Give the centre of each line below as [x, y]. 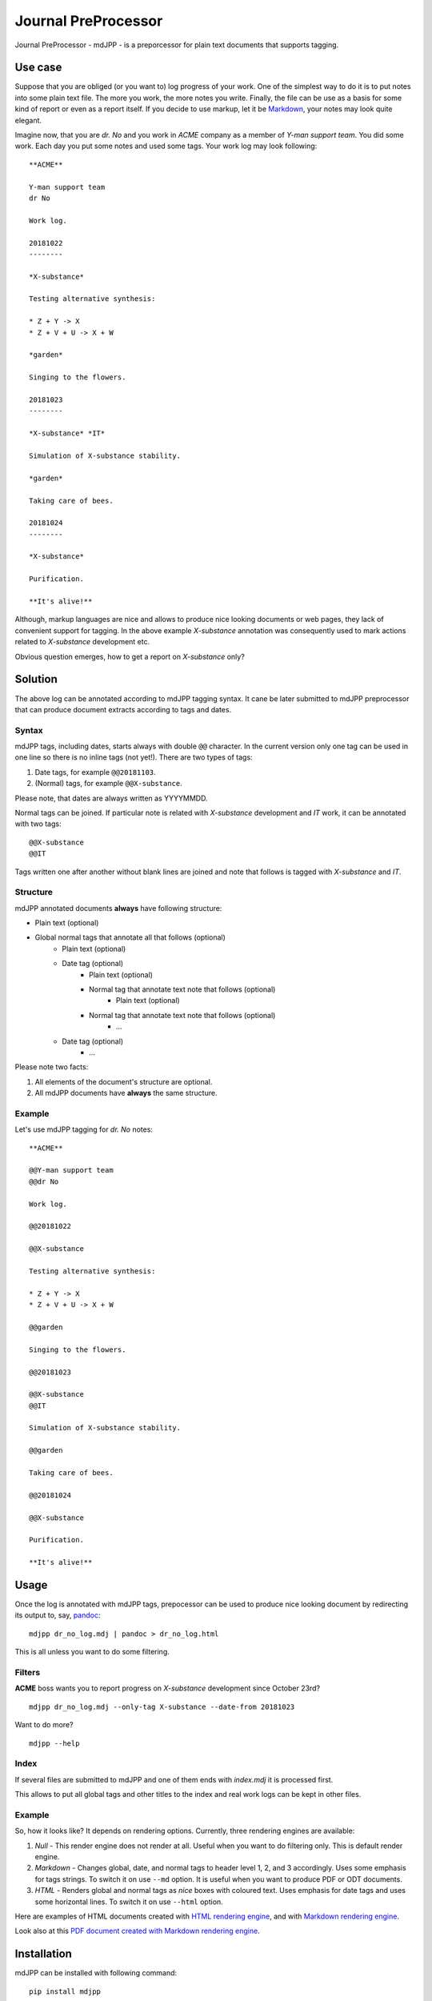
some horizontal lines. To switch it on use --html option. [129, 1902]
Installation [43, 1954]
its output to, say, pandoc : [58, 1615]
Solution [36, 679]
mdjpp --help [54, 1743]
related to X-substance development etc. [82, 642]
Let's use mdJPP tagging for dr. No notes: [84, 1129]
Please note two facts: [52, 1067]
